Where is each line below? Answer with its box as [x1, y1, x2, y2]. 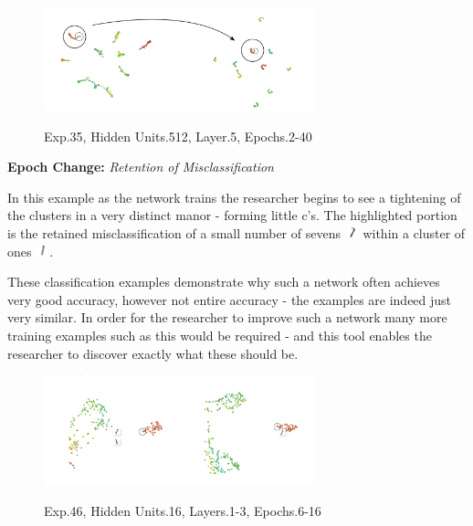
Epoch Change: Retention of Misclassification [7, 157, 274, 176]
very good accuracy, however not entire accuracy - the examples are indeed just [7, 289, 452, 309]
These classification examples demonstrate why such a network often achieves [7, 272, 440, 291]
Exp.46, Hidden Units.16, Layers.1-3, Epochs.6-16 [44, 500, 321, 520]
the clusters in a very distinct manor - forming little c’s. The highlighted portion [7, 205, 457, 225]
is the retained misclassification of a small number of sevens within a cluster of [7, 224, 466, 242]
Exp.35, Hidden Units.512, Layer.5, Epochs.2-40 [44, 126, 312, 145]
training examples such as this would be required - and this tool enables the [7, 325, 432, 344]
